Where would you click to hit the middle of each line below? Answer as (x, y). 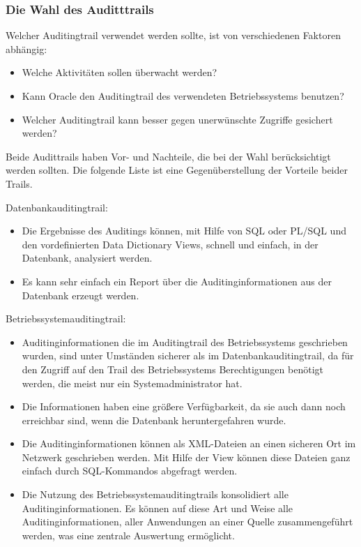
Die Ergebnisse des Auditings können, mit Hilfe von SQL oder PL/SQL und (184, 231)
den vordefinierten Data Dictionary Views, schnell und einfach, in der (170, 244)
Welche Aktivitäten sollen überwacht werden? (120, 72)
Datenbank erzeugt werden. (80, 295)
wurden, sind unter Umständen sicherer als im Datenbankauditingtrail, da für (188, 355)
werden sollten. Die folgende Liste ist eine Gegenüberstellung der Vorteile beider (177, 170)
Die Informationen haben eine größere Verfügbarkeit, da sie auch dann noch (184, 406)
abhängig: (26, 48)
